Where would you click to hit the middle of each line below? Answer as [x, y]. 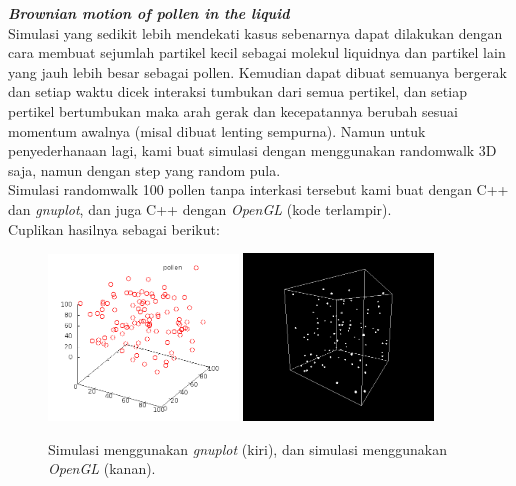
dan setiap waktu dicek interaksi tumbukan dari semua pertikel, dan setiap [237, 91]
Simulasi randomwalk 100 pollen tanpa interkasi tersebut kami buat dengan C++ [258, 189]
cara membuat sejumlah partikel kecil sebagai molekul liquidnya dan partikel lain [257, 52]
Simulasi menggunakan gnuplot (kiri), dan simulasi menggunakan [247, 448]
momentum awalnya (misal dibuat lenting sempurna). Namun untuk [217, 130]
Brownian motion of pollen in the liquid [149, 13]
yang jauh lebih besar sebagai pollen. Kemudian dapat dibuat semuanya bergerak [257, 71]
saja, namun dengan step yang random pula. [144, 169]
